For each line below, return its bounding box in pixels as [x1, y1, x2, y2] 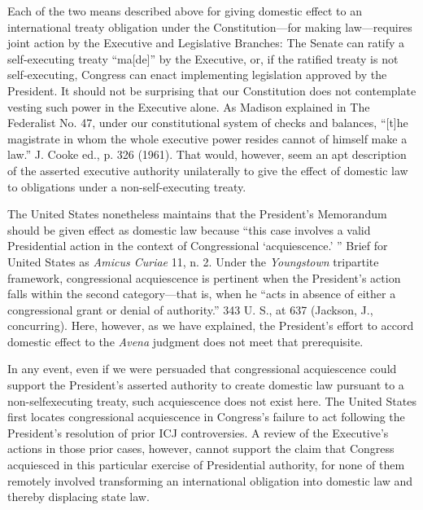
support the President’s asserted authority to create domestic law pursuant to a [7, 376, 404, 393]
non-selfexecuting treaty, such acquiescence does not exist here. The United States [7, 392, 416, 409]
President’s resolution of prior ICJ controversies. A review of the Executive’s [7, 424, 389, 441]
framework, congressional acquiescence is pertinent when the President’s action [7, 269, 401, 286]
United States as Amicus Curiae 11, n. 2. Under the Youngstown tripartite [7, 253, 379, 270]
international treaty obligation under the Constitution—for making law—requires [7, 18, 412, 35]
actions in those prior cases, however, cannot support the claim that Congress [7, 440, 395, 457]
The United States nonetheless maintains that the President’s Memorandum [7, 205, 387, 222]
